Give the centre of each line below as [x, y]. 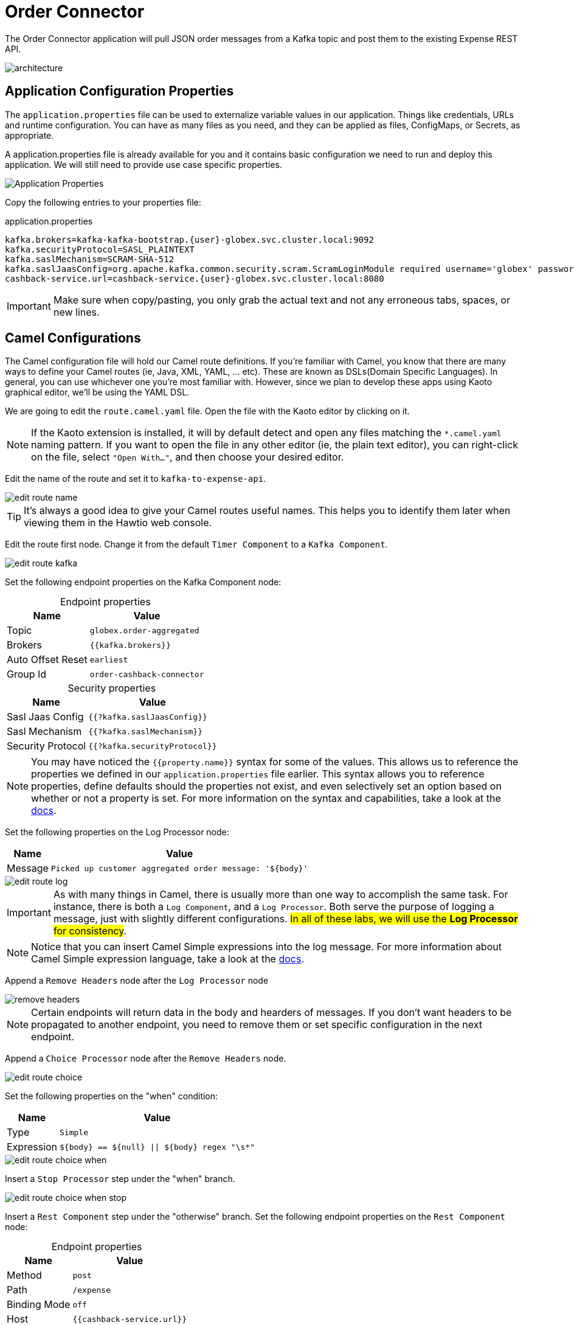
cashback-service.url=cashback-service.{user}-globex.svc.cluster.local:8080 [195, 278]
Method [24, 1275]
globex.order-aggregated [144, 630]
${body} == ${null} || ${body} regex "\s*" [157, 1147]
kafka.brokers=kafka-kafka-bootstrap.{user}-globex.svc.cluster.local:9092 [189, 239]
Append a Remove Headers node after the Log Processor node [137, 981]
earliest [109, 659]
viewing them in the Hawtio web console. [118, 523]
